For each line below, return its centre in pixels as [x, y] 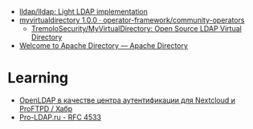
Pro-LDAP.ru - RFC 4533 [60, 117]
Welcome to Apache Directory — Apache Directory [103, 46]
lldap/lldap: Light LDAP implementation [83, 12]
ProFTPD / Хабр [46, 108]
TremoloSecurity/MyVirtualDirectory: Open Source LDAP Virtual [136, 28]
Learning [38, 78]
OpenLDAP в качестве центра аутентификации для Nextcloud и [127, 100]
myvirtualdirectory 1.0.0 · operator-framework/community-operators [132, 20]
